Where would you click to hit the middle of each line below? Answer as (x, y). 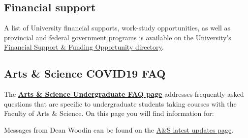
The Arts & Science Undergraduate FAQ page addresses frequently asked (124, 94)
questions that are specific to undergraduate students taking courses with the (120, 103)
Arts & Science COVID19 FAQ (85, 73)
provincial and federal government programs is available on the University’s (118, 37)
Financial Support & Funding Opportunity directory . (84, 47)
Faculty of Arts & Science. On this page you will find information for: (109, 113)
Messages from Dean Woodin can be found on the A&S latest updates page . (119, 129)
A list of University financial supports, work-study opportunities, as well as (117, 28)
